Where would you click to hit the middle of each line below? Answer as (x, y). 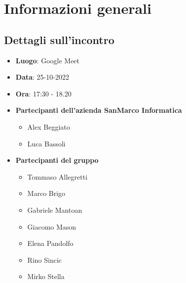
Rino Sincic (45, 259)
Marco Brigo (46, 193)
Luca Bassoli (46, 143)
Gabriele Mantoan (55, 210)
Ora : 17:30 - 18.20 (43, 93)
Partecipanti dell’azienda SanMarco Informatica (99, 110)
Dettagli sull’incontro (59, 39)
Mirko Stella (46, 276)
